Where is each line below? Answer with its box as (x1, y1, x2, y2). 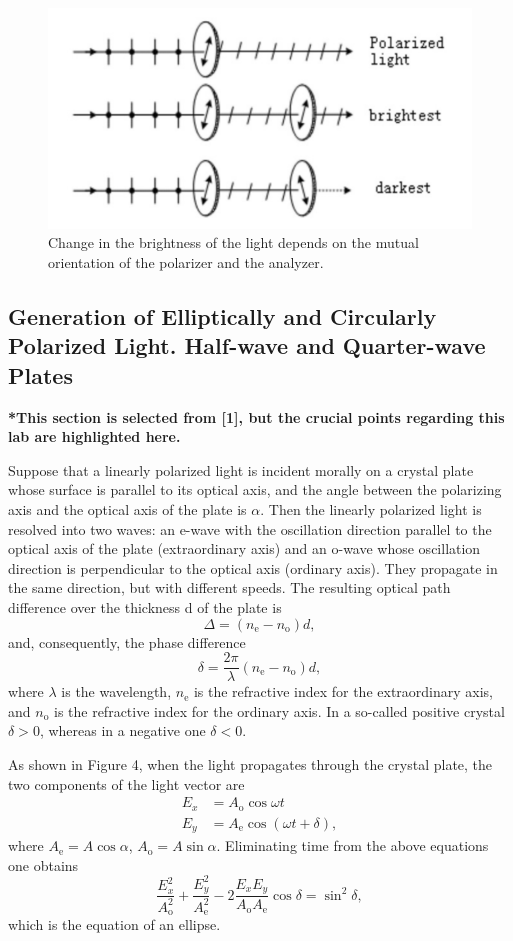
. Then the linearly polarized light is (260, 498, 482, 519)
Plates (8, 359, 73, 390)
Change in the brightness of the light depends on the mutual (48, 232, 419, 253)
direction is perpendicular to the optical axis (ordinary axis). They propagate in (8, 557, 498, 578)
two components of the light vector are (8, 773, 245, 794)
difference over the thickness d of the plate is (8, 596, 282, 617)
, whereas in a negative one (39, 720, 206, 741)
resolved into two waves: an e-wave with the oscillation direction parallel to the (8, 518, 492, 539)
